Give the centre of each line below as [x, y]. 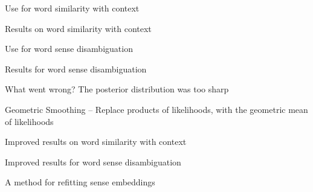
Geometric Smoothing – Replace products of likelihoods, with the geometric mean [156, 109]
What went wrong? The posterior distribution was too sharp [117, 89]
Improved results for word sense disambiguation [93, 162]
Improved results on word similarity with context [96, 142]
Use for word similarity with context [72, 8]
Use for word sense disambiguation [69, 49]
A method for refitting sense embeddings [80, 182]
